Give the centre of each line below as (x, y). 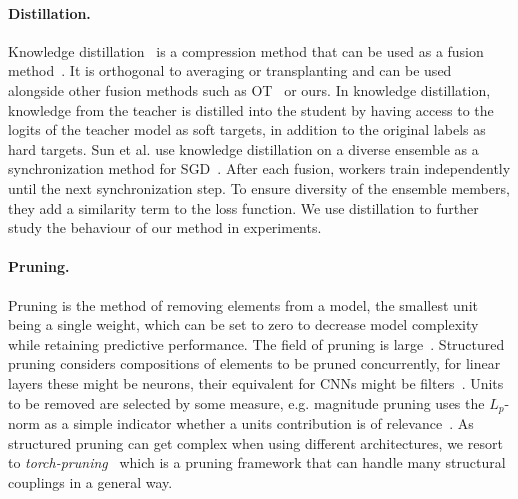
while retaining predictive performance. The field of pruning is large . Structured (256, 343)
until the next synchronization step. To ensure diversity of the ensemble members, (259, 187)
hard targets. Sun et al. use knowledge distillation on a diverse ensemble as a (243, 148)
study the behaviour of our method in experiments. (165, 227)
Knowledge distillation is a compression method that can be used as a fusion (246, 50)
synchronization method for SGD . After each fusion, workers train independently (259, 168)
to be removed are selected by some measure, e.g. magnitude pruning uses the (246, 402)
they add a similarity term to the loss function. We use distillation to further (243, 207)
